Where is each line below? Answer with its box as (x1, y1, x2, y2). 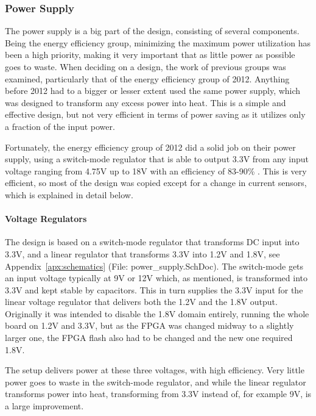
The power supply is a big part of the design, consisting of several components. (5, 24, 300, 37)
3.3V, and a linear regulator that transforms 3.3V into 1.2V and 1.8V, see (5, 247, 280, 260)
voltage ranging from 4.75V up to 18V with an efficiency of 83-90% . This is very (5, 164, 307, 177)
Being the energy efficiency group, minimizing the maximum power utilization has (5, 36, 311, 49)
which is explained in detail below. (5, 188, 133, 201)
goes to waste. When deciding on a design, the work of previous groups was (5, 60, 286, 73)
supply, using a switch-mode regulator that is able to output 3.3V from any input (5, 152, 309, 165)
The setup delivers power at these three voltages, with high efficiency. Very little (5, 364, 304, 376)
